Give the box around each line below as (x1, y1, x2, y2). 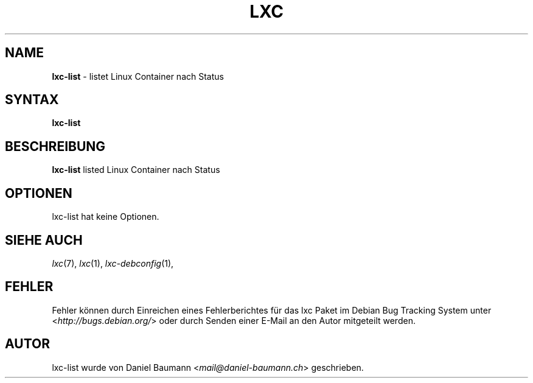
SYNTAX (5, 92, 59, 108)
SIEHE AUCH (5, 232, 83, 248)
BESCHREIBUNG (5, 138, 106, 154)
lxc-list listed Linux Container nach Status (52, 164, 220, 175)
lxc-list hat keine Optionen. (52, 211, 159, 222)
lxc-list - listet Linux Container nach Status (52, 71, 224, 82)
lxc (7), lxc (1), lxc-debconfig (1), (52, 258, 174, 269)
